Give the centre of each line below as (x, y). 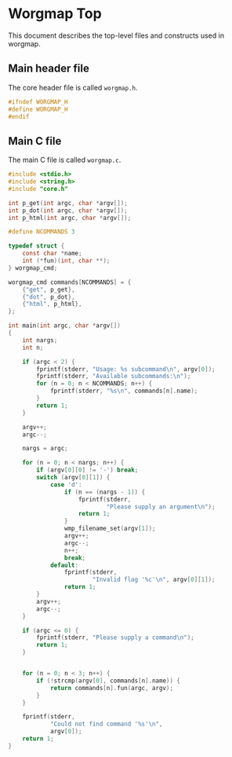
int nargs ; (40, 340)
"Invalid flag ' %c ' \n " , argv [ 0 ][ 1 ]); (154, 580)
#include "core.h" (38, 189)
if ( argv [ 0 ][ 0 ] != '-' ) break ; (87, 470)
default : (64, 565)
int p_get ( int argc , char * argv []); (68, 203)
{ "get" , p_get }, (49, 289)
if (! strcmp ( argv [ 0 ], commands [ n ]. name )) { (108, 681)
